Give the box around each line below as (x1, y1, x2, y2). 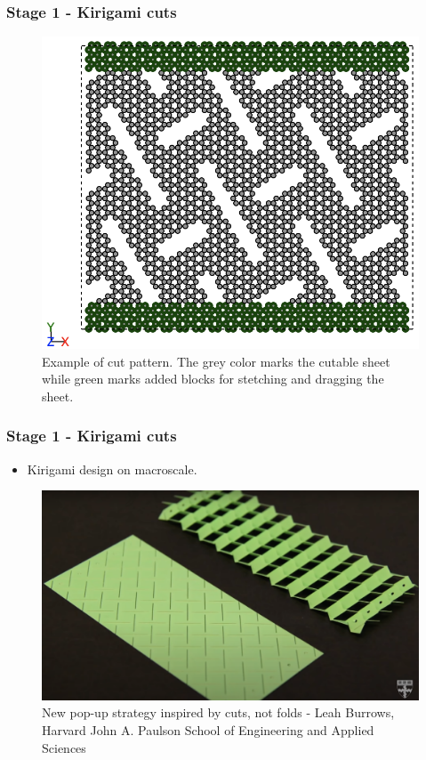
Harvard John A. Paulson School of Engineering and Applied (42, 721, 374, 739)
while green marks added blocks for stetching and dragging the (42, 369, 384, 388)
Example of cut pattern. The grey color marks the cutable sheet (42, 352, 390, 370)
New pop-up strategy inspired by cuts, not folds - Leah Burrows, (42, 703, 395, 722)
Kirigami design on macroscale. (27, 459, 197, 478)
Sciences (42, 738, 86, 756)
